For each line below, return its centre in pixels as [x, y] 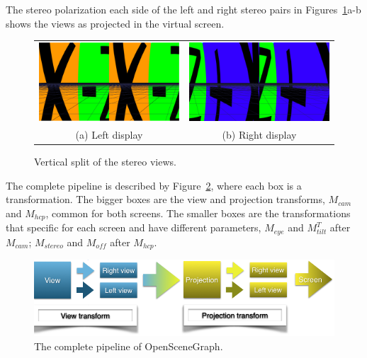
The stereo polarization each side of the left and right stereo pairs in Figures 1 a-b [183, 9]
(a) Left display [109, 135]
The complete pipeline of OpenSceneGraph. [129, 346]
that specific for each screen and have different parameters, [134, 227]
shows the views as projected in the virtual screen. [115, 23]
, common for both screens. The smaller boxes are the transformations [198, 213]
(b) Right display [259, 135]
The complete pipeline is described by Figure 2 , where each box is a [154, 185]
